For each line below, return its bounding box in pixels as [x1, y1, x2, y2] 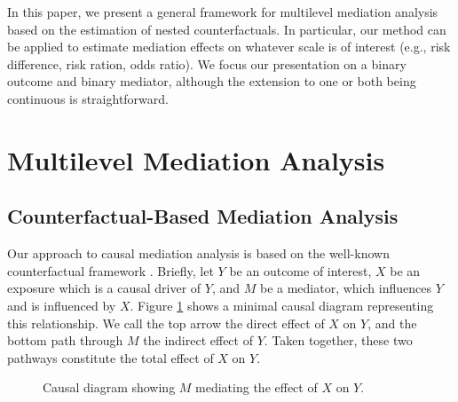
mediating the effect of [195, 378, 318, 397]
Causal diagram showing [43, 378, 176, 397]
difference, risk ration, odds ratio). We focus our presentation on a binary [7, 54, 407, 73]
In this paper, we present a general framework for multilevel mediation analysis [7, 3, 438, 20]
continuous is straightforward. [7, 89, 169, 107]
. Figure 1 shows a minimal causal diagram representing [130, 296, 434, 314]
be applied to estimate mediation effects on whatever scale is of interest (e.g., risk [7, 37, 451, 56]
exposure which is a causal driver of [7, 279, 201, 297]
